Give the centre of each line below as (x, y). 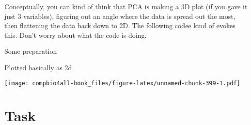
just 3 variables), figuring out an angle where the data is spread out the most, (120, 16)
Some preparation (31, 51)
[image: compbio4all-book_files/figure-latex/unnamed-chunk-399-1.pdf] (122, 83)
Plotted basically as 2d (38, 67)
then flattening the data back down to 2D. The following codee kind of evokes (120, 25)
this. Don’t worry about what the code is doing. (76, 35)
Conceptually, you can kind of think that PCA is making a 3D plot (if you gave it (126, 6)
